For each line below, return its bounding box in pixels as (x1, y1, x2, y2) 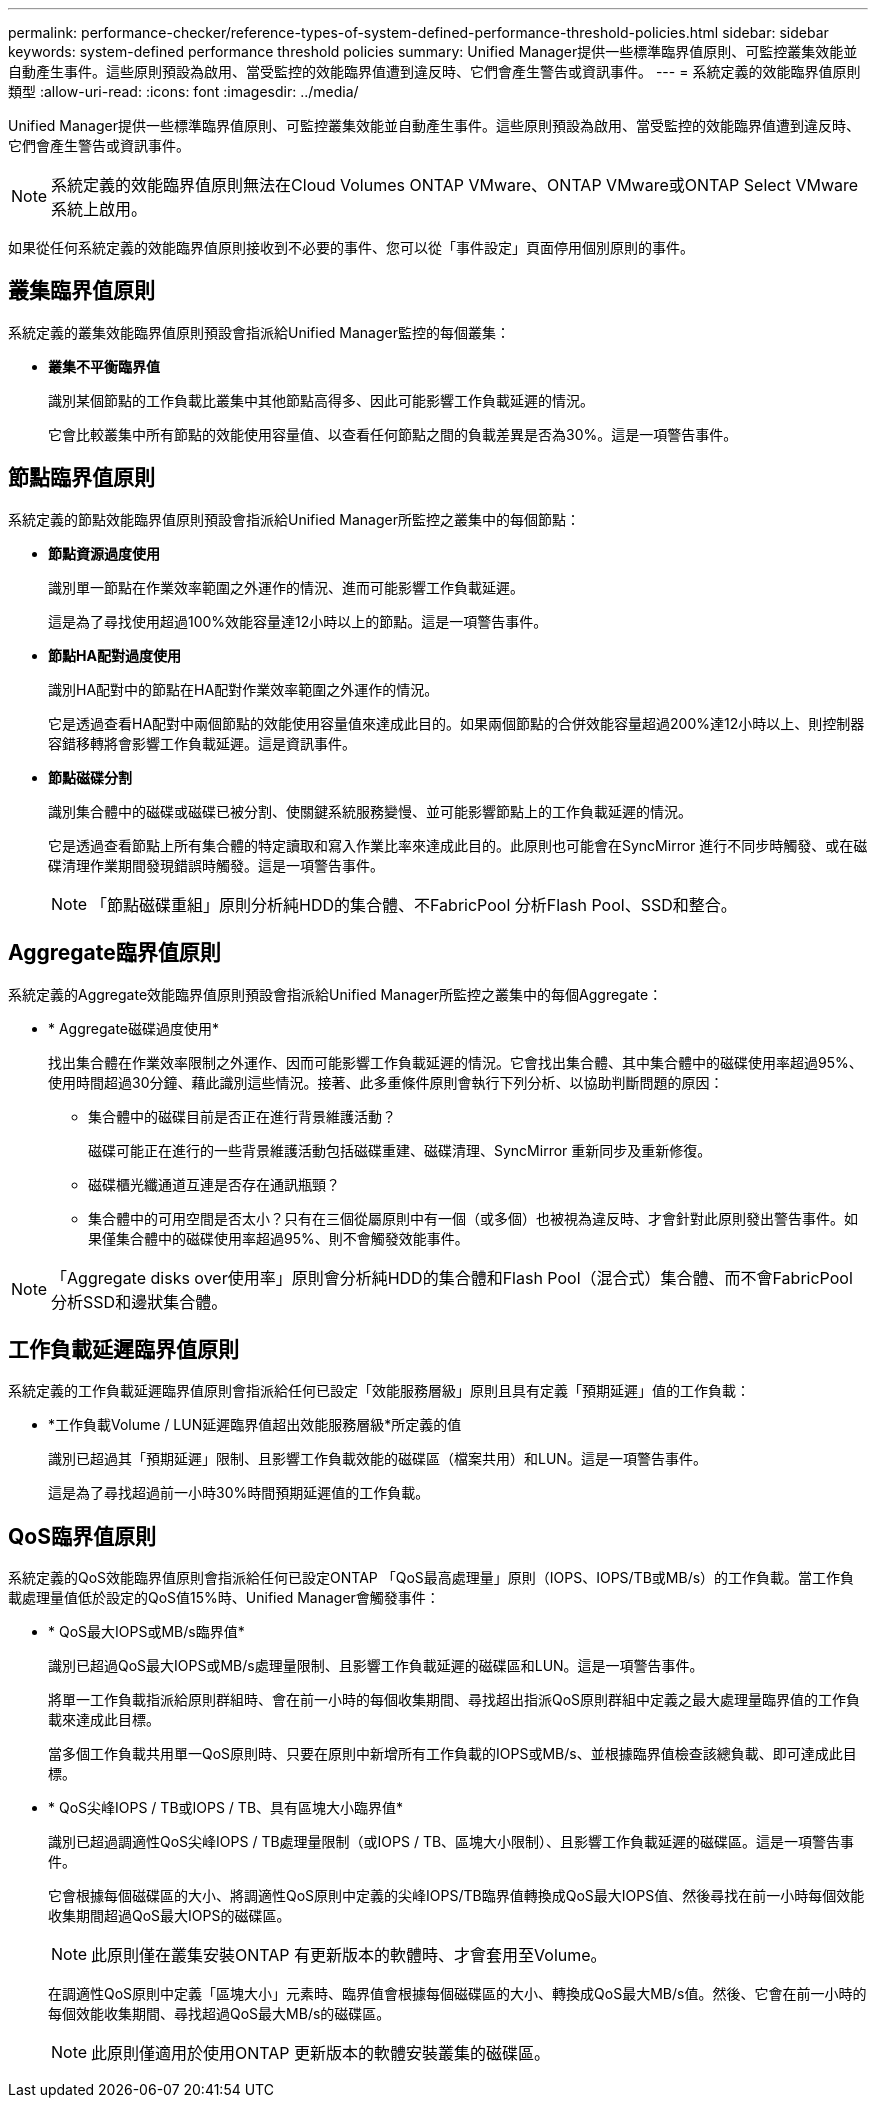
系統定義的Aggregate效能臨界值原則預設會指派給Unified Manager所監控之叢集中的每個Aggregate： (8, 985, 663, 1003)
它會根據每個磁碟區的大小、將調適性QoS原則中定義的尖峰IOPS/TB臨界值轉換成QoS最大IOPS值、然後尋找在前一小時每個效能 (48, 1887, 865, 1905)
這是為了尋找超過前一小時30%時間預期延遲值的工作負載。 (48, 1484, 430, 1502)
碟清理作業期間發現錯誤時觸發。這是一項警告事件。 (48, 856, 384, 874)
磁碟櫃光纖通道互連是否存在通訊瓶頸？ (88, 1175, 340, 1193)
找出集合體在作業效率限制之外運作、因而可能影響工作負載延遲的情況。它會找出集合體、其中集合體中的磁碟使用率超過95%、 (48, 1053, 863, 1071)
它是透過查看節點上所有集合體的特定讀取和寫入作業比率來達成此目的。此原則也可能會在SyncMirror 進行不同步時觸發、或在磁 (48, 836, 868, 854)
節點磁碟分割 (48, 768, 132, 786)
